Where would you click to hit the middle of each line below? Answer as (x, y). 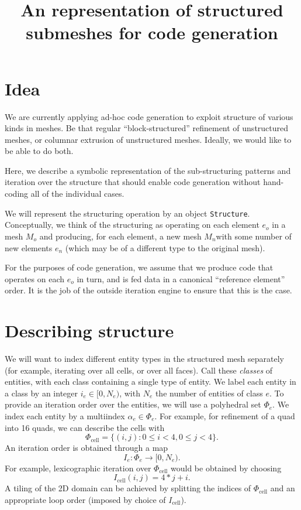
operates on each (34, 278)
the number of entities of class (209, 393)
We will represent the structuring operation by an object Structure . (127, 213)
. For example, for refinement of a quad (225, 415)
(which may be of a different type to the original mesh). (165, 247)
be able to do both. (39, 151)
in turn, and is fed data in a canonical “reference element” (181, 278)
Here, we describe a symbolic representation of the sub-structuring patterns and (148, 170)
